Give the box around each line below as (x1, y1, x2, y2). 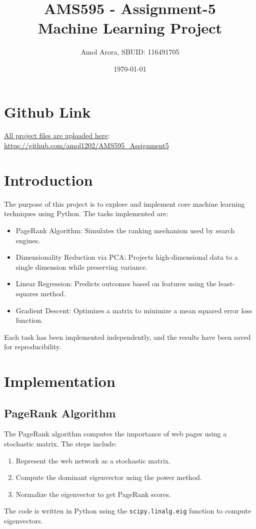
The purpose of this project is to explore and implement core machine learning (4, 198, 245, 209)
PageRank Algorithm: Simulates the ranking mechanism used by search (15, 225, 235, 235)
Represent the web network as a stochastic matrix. (15, 455, 171, 465)
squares (15, 288, 38, 298)
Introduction (4, 169, 93, 190)
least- (218, 278, 235, 289)
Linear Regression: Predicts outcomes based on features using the (15, 278, 216, 289)
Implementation (4, 371, 115, 391)
